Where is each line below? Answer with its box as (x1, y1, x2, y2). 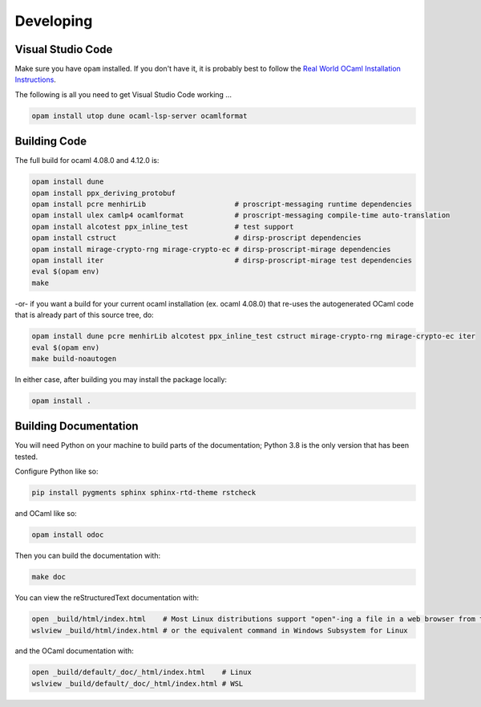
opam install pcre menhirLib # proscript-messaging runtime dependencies (31, 200, 413, 209)
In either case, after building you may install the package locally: (14, 374, 228, 384)
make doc (31, 572, 67, 582)
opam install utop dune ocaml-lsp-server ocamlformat (31, 111, 248, 120)
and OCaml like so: (14, 509, 78, 518)
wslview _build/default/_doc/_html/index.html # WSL (31, 679, 244, 688)
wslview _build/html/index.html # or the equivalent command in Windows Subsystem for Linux (31, 626, 408, 635)
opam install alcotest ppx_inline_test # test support (31, 221, 294, 231)
